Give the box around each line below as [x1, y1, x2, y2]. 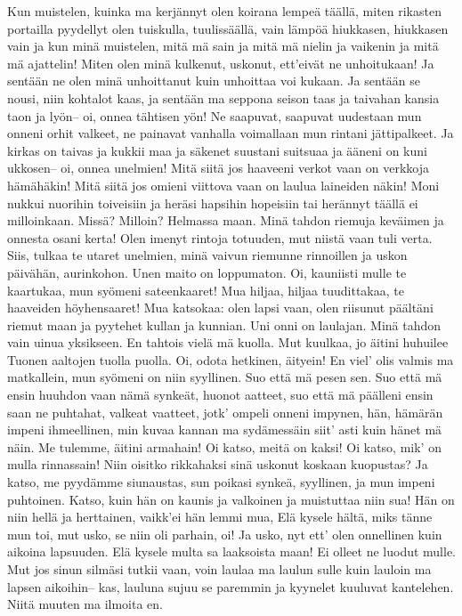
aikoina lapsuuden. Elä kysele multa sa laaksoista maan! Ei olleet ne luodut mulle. [7, 542, 457, 561]
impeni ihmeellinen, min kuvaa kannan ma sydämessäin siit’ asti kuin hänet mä [7, 420, 442, 439]
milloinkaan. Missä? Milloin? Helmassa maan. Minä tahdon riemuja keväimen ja [7, 211, 444, 230]
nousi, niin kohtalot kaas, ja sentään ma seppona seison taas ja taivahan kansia [7, 88, 440, 107]
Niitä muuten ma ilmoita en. [7, 595, 163, 613]
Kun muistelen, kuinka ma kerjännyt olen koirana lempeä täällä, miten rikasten [7, 2, 442, 20]
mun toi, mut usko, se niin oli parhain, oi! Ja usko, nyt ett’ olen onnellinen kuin [7, 524, 442, 543]
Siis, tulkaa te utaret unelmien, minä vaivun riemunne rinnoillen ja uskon [7, 246, 408, 264]
